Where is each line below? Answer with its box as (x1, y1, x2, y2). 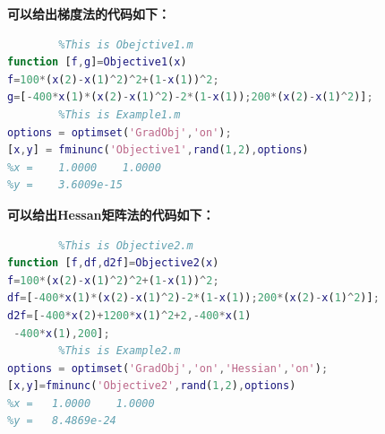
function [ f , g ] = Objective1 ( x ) (7, 56, 187, 69)
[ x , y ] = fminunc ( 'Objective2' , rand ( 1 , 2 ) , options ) (7, 379, 296, 393)
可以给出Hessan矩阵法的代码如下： (7, 204, 215, 223)
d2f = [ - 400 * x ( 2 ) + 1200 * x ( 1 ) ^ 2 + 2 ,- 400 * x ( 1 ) (7, 308, 252, 322)
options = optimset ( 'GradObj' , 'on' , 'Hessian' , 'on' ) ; (7, 361, 329, 375)
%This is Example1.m (58, 108, 181, 121)
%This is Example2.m (58, 344, 181, 358)
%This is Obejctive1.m (58, 38, 193, 51)
